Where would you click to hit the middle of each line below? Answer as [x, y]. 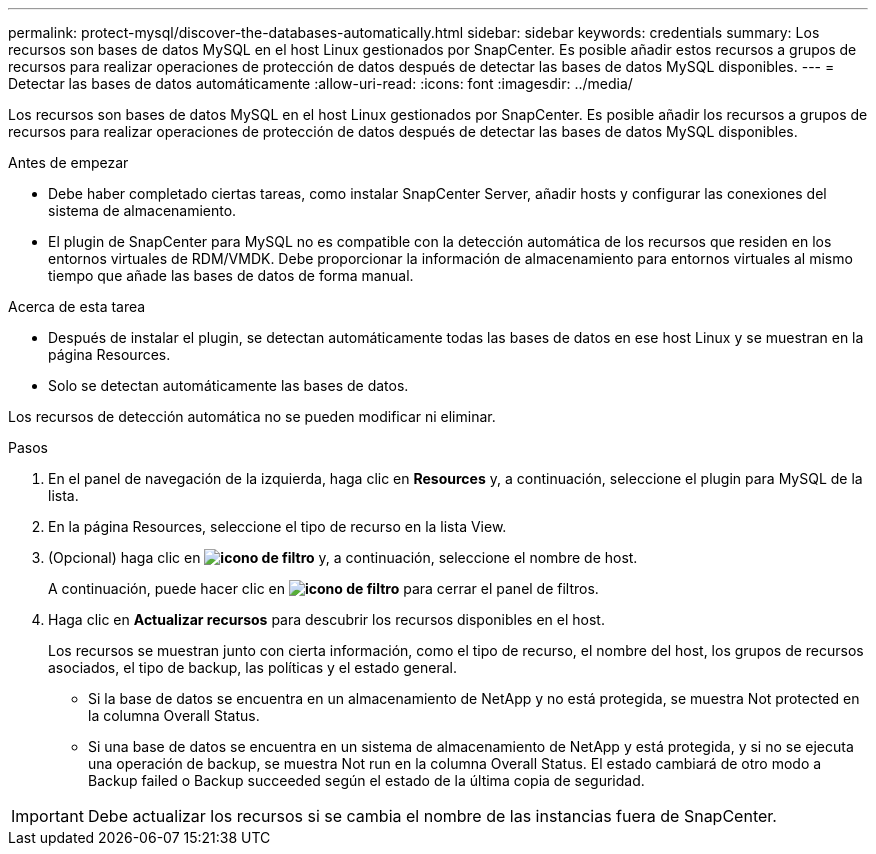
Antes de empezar [68, 162]
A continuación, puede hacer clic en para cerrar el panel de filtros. [323, 588]
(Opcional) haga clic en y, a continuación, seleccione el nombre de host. [343, 557]
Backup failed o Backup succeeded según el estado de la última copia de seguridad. [366, 780]
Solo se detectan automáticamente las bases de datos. [228, 385]
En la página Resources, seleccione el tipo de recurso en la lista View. [277, 526]
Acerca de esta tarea [77, 306]
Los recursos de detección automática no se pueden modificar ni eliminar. [252, 416]
